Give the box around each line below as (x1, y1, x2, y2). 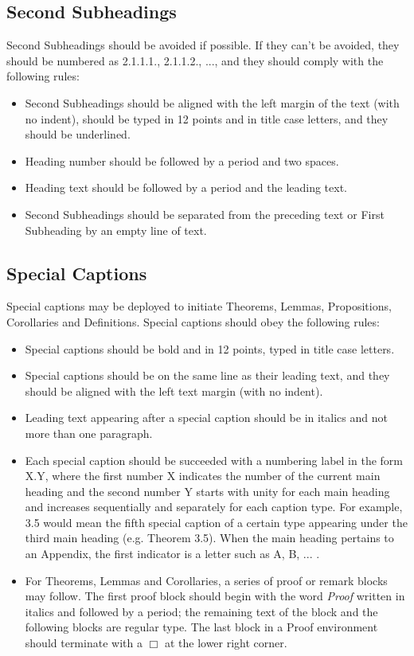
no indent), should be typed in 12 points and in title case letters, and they (25, 110, 389, 127)
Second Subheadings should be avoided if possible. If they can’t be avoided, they (6, 37, 400, 53)
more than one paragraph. (25, 424, 153, 441)
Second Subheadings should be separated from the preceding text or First (25, 205, 385, 222)
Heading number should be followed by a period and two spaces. (25, 152, 339, 169)
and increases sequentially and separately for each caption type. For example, (25, 498, 403, 515)
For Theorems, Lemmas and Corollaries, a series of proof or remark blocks (25, 572, 388, 588)
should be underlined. (25, 126, 131, 143)
